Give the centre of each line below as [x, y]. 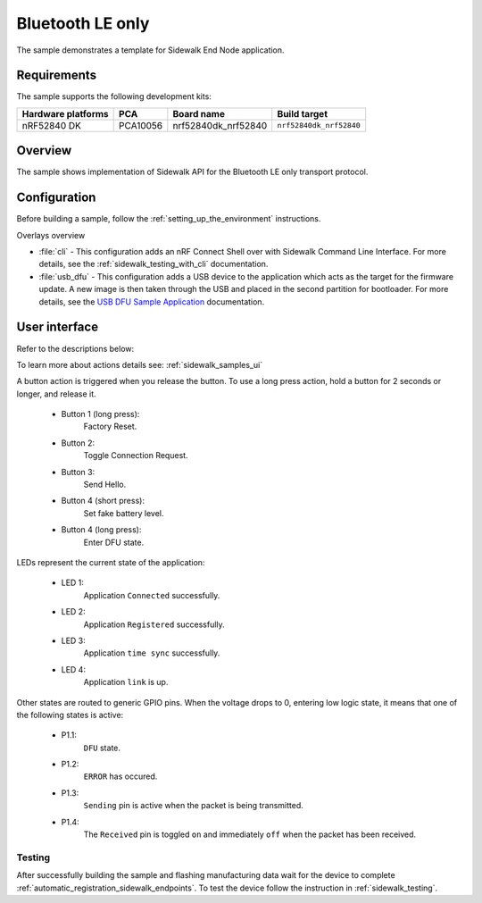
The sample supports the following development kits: [114, 96]
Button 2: [78, 443]
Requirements [57, 75]
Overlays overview [51, 235]
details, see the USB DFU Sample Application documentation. [152, 301]
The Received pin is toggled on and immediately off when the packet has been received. [250, 834]
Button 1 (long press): [100, 414]
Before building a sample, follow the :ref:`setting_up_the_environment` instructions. [169, 219]
